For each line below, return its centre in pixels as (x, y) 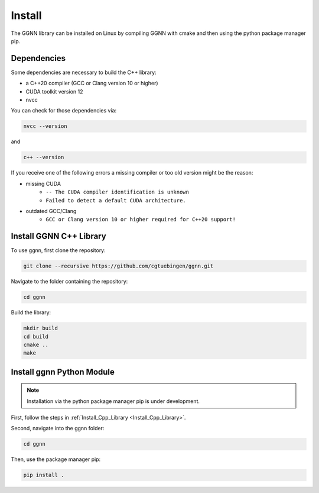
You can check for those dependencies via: (64, 111)
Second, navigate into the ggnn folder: (58, 428)
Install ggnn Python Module (63, 372)
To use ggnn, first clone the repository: (58, 250)
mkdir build (41, 328)
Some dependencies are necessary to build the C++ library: (84, 72)
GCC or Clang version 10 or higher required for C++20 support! (141, 220)
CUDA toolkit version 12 (54, 91)
